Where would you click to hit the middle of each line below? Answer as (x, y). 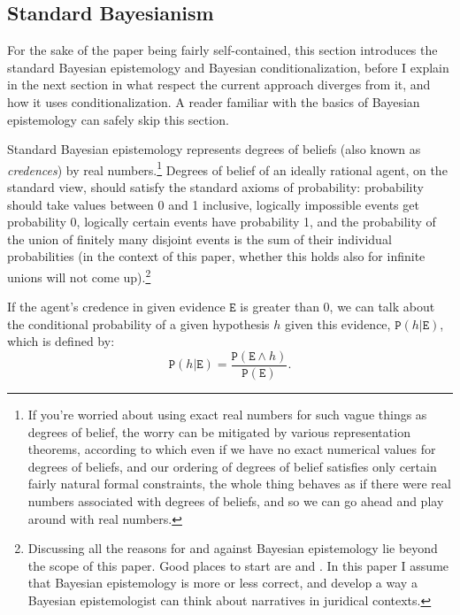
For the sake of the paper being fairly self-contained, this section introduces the (222, 50)
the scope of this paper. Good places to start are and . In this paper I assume (238, 565)
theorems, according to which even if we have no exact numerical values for (232, 449)
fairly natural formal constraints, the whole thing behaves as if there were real (239, 484)
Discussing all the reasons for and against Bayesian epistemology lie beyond (233, 548)
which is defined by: (61, 341)
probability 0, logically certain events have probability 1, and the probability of (222, 222)
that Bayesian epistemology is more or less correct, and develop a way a (222, 583)
